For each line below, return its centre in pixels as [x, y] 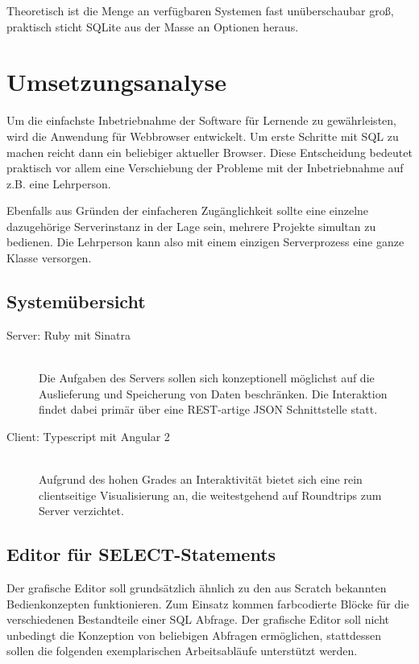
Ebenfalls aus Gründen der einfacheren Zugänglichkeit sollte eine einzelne [188, 210]
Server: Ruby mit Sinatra [68, 334]
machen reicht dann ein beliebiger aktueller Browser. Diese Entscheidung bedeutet [209, 152]
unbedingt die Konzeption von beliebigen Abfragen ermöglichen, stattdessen [194, 635]
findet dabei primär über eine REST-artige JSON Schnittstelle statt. [208, 409]
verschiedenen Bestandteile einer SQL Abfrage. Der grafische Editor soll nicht [198, 619]
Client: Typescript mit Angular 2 [88, 436]
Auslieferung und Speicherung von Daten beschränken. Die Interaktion [213, 393]
